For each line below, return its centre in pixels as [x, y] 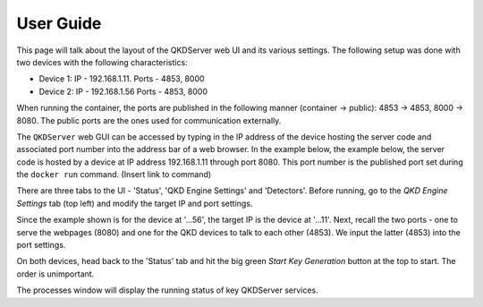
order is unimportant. [55, 274]
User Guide [59, 23]
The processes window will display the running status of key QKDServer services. [168, 290]
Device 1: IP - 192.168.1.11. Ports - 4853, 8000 [122, 79]
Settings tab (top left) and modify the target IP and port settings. [135, 203]
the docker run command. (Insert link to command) [114, 175]
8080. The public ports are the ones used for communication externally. [149, 120]
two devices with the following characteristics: [102, 62]
